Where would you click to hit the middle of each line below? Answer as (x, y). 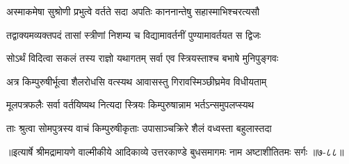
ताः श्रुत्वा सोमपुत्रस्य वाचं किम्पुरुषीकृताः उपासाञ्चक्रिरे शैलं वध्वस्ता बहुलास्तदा (139, 128)
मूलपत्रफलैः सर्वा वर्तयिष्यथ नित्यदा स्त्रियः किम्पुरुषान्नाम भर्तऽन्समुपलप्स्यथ (130, 105)
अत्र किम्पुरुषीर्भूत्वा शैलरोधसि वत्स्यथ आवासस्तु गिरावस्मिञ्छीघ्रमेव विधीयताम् (137, 81)
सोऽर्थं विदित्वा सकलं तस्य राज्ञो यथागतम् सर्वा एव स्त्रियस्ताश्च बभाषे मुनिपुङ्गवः (143, 58)
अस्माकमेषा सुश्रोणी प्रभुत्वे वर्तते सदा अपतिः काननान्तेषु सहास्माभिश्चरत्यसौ (133, 11)
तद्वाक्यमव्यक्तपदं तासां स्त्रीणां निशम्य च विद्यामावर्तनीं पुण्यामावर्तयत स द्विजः (134, 34)
